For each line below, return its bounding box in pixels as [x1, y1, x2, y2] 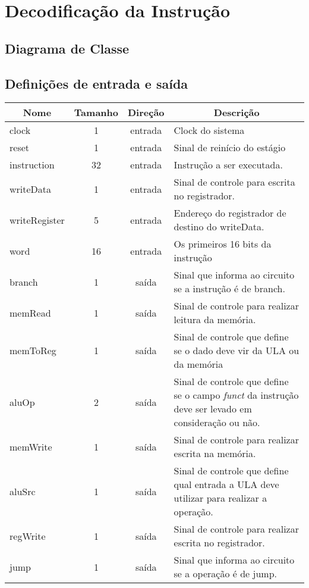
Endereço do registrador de [174, 206, 286, 220]
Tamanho [74, 105, 118, 120]
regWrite [10, 528, 46, 543]
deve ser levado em [174, 402, 252, 416]
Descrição [213, 105, 260, 120]
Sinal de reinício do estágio [174, 140, 286, 155]
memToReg [10, 343, 56, 358]
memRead [10, 305, 51, 320]
